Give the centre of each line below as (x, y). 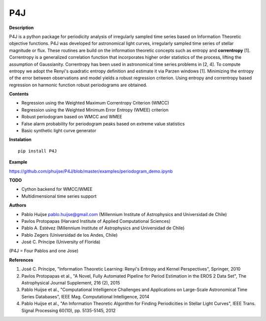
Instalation (20, 140)
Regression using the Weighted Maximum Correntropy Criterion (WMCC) (95, 103)
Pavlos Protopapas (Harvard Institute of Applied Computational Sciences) (96, 221)
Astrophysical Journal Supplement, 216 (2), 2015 (71, 283)
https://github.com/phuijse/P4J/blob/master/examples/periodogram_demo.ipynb (91, 171)
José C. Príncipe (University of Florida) (61, 242)
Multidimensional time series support (59, 196)
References (21, 260)
